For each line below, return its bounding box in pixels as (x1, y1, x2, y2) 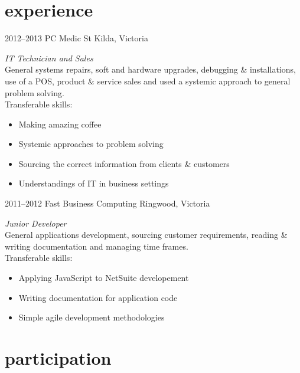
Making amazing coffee (18, 117, 102, 130)
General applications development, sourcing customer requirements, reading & (5, 228, 288, 241)
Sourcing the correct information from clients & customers (18, 157, 230, 169)
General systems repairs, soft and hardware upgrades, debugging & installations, (5, 63, 296, 76)
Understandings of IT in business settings (18, 177, 169, 189)
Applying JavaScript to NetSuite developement (18, 271, 189, 284)
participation (5, 346, 112, 369)
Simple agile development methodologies (18, 311, 165, 323)
